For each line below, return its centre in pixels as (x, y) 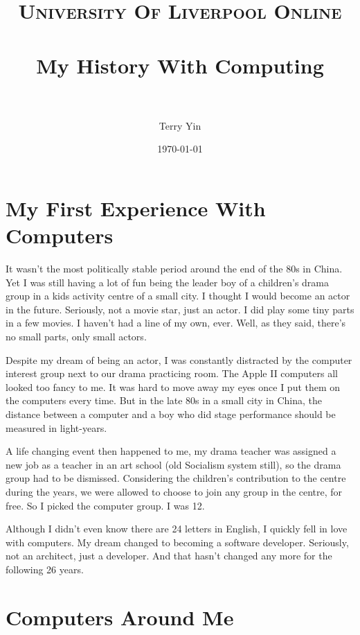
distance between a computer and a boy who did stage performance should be (171, 414)
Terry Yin (180, 125)
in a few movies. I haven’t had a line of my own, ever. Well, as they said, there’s (176, 323)
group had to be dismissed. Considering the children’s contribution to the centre (176, 478)
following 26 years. (45, 569)
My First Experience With (136, 208)
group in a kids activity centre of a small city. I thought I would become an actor (178, 296)
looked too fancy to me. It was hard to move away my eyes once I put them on (173, 386)
